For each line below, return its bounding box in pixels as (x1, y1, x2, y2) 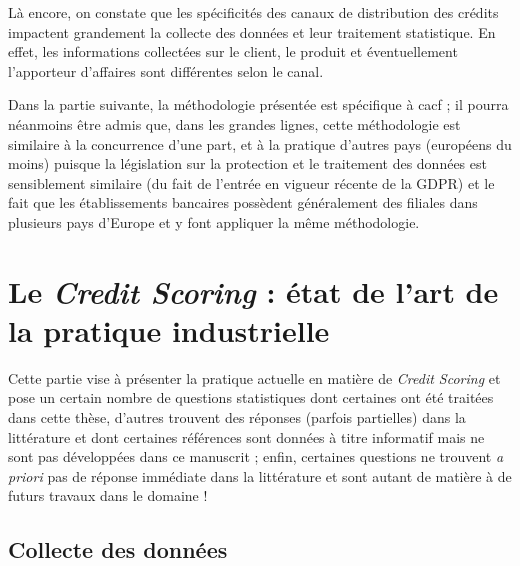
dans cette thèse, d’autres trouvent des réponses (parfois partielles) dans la (8, 407, 466, 428)
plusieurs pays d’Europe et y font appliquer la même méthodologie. (8, 211, 420, 232)
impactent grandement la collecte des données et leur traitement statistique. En (8, 21, 496, 42)
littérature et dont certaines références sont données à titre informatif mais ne (8, 426, 485, 447)
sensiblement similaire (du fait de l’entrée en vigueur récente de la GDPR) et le (8, 172, 495, 193)
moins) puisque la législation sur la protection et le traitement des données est (8, 153, 487, 174)
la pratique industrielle (8, 309, 330, 350)
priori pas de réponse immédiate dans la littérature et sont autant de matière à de (8, 465, 512, 486)
